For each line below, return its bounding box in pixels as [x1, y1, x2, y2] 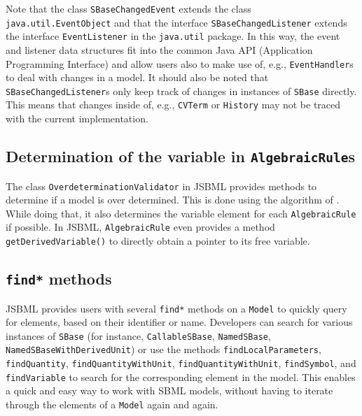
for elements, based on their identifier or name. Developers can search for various [6, 315, 353, 329]
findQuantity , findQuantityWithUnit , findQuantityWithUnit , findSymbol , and [6, 356, 356, 371]
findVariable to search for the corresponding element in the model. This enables [6, 369, 356, 384]
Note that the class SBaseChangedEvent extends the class [6, 1, 251, 15]
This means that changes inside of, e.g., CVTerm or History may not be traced [6, 97, 341, 112]
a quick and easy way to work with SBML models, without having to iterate [6, 383, 333, 398]
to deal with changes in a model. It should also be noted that [6, 70, 269, 85]
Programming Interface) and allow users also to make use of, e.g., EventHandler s [6, 56, 354, 71]
